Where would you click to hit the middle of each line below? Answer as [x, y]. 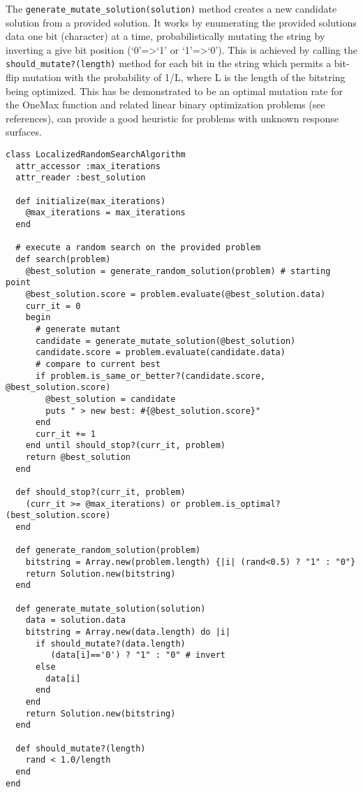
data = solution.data [75, 620]
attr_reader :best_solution [81, 178]
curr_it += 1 [65, 434]
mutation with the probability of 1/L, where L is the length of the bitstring [184, 77]
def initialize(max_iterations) [91, 201]
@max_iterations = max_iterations [105, 213]
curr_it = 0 [53, 306]
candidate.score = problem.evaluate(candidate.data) [160, 353]
